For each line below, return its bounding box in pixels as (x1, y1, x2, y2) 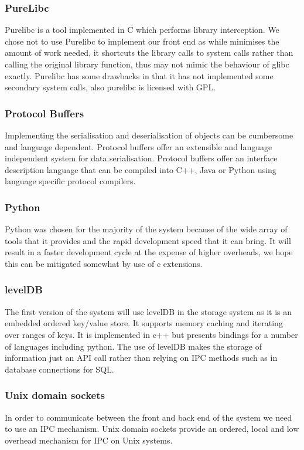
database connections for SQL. (5, 363, 114, 375)
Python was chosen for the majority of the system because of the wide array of (5, 223, 288, 235)
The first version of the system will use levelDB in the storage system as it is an (5, 305, 292, 317)
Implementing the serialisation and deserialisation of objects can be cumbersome (5, 129, 293, 141)
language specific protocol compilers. (5, 175, 136, 187)
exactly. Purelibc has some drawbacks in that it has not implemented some (5, 69, 274, 82)
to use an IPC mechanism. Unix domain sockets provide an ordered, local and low (5, 422, 299, 435)
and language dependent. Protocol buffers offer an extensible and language (5, 140, 272, 153)
